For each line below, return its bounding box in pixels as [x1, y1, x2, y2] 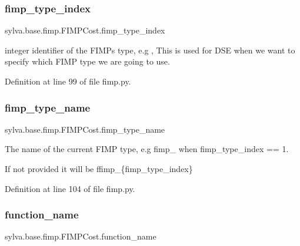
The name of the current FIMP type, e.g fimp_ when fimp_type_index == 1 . [5, 143, 289, 155]
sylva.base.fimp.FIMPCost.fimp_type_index [5, 24, 165, 36]
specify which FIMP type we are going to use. [5, 55, 170, 68]
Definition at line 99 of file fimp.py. [5, 75, 131, 87]
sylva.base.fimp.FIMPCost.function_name [5, 230, 156, 242]
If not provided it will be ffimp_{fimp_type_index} [5, 163, 193, 174]
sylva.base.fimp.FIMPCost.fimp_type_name [5, 123, 165, 135]
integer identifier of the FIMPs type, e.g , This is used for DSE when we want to [5, 43, 295, 56]
